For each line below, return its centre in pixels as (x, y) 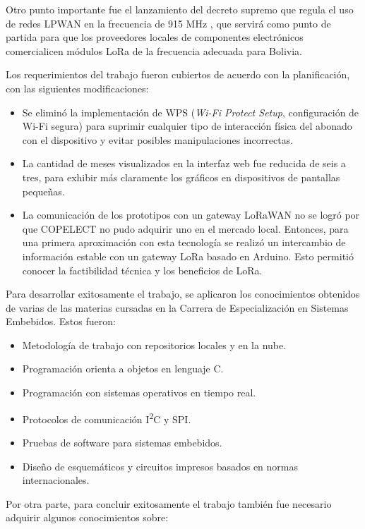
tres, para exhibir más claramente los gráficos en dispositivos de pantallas (181, 177)
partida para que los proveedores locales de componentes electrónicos (155, 37)
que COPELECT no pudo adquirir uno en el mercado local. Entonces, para (185, 228)
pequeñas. (43, 191)
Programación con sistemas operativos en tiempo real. (139, 393)
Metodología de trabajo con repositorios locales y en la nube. (154, 345)
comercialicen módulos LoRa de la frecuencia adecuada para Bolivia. (154, 50)
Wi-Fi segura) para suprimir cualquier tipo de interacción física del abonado (187, 126)
